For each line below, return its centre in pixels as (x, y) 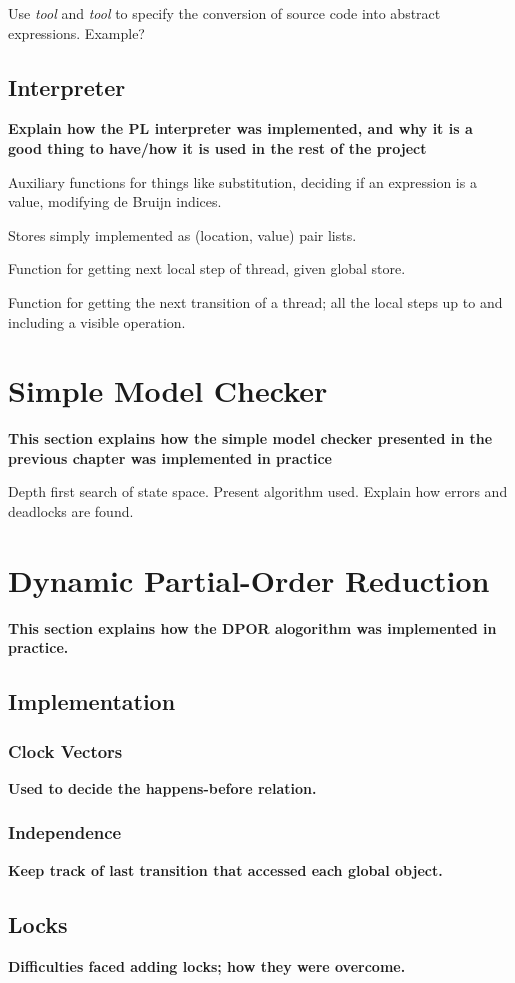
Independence (65, 832)
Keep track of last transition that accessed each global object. (225, 869)
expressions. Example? (76, 32)
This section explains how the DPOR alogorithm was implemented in (252, 627)
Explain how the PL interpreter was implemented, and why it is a (240, 128)
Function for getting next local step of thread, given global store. (207, 268)
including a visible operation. (97, 321)
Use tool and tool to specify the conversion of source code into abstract (224, 13)
